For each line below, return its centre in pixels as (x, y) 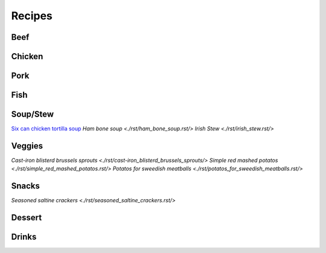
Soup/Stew (33, 114)
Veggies (27, 146)
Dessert (27, 218)
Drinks (24, 237)
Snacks (26, 186)
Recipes (32, 16)
